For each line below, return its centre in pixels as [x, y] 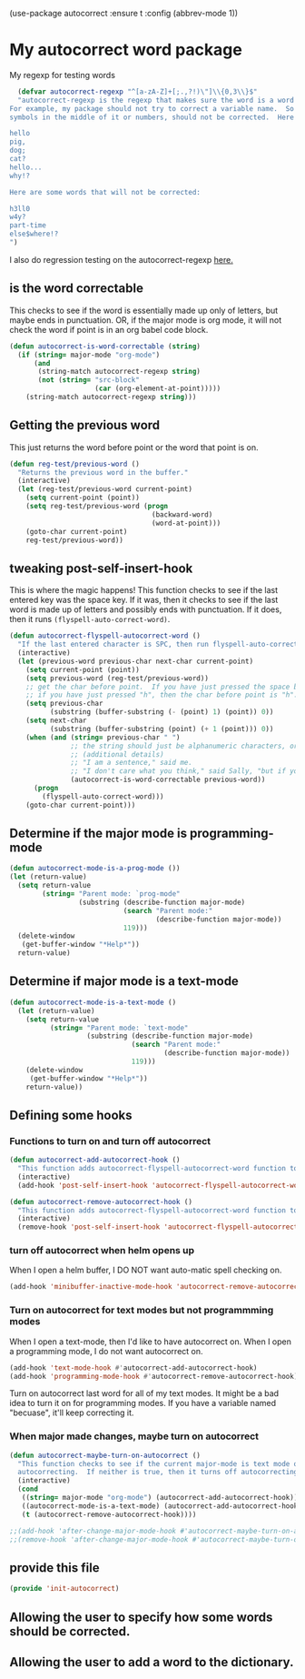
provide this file [54, 1568]
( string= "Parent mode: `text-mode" [119, 1028]
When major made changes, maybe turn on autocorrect [134, 1436]
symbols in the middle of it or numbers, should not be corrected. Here [152, 117]
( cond [28, 1489]
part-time [28, 226]
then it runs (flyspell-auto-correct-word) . [90, 619]
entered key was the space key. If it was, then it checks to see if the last [144, 600]
